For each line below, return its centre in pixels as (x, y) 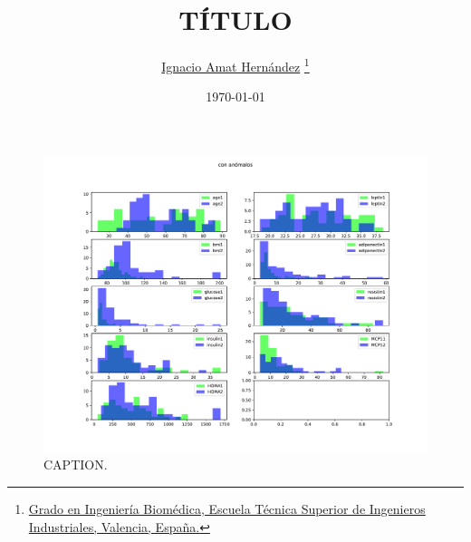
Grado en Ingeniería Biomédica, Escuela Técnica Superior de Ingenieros (227, 509)
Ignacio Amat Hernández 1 (235, 65)
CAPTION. (76, 465)
